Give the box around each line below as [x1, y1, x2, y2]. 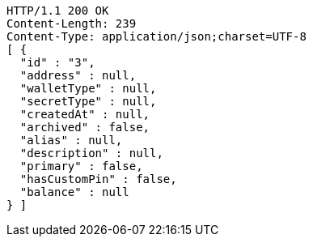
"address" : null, [19, 69, 137, 82]
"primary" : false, [19, 160, 143, 173]
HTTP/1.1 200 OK [6, 4, 109, 17]
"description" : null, [19, 147, 163, 160]
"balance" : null [19, 185, 129, 198]
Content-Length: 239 [6, 17, 137, 30]
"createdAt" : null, [19, 108, 150, 121]
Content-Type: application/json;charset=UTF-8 [6, 30, 307, 43]
